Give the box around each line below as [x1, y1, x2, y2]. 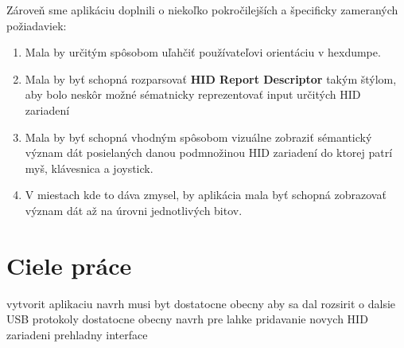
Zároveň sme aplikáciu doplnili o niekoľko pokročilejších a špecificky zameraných [6, 2, 398, 18]
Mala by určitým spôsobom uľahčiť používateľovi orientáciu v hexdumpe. [25, 44, 381, 61]
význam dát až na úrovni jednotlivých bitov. [25, 201, 243, 218]
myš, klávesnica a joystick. [25, 159, 153, 176]
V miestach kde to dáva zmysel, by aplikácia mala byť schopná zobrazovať [25, 186, 387, 203]
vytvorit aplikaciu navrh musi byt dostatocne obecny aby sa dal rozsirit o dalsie [6, 295, 396, 311]
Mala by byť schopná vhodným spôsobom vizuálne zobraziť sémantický [25, 128, 372, 145]
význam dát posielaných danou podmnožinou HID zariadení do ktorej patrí [25, 144, 393, 161]
